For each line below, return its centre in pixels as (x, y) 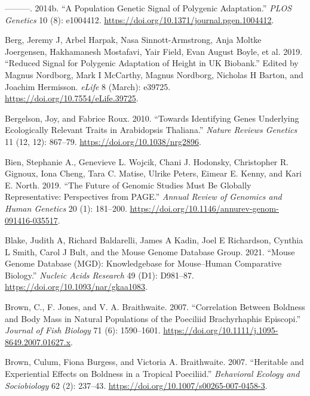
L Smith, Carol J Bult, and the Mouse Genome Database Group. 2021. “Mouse (150, 251)
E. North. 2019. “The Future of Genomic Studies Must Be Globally (128, 185)
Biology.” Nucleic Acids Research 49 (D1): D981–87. (99, 275)
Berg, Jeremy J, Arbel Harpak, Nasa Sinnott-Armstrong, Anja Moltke (133, 40)
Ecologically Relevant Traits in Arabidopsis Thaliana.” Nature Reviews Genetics (151, 130)
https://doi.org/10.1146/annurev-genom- (204, 208)
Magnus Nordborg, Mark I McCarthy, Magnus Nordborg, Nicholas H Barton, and (154, 74)
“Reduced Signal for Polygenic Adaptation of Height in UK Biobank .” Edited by (152, 63)
